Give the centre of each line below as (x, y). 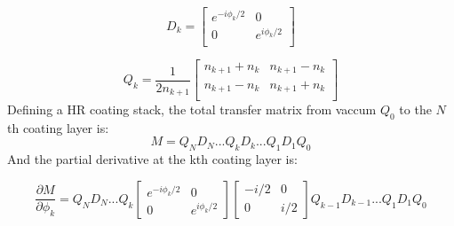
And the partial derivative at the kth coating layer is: (152, 159)
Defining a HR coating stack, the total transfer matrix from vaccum (192, 109)
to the (415, 109)
